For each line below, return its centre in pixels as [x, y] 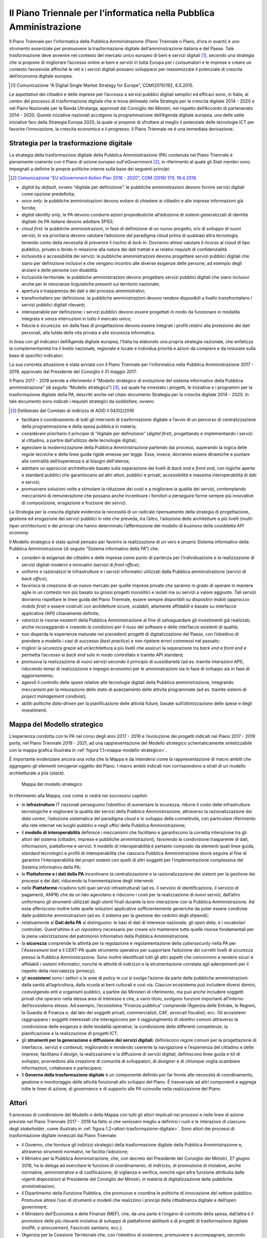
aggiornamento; [38, 675]
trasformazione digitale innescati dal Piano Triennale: [63, 1135]
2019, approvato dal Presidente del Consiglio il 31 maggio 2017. [73, 371]
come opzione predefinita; [48, 194]
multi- [248, 519]
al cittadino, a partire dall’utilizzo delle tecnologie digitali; [79, 440]
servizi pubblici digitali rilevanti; [54, 305]
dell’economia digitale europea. [41, 76]
